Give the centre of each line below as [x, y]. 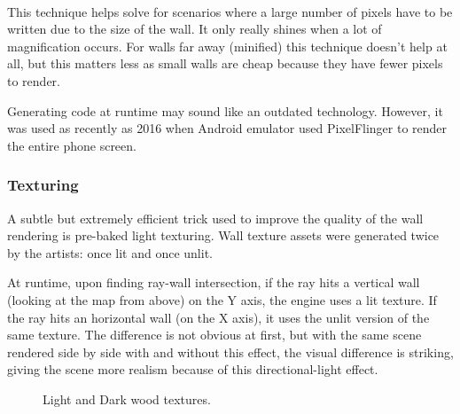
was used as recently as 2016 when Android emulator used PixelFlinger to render [227, 128]
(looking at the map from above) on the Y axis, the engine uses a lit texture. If [222, 299]
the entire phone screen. [72, 145]
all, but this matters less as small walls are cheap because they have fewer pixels [225, 63]
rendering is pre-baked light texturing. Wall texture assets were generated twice [223, 235]
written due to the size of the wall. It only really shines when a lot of [195, 29]
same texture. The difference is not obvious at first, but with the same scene [214, 335]
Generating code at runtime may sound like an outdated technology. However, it [225, 110]
